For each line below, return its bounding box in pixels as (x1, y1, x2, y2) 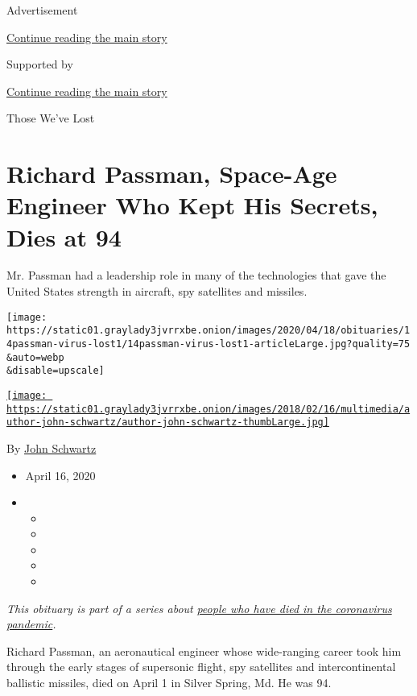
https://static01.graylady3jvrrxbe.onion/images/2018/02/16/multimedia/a (6, 403, 411, 415)
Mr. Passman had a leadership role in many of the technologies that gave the (6, 267, 386, 284)
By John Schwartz (6, 439, 97, 456)
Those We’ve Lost (6, 110, 95, 126)
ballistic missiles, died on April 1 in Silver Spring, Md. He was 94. (6, 674, 332, 691)
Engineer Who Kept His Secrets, (6, 188, 378, 222)
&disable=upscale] (6, 365, 105, 377)
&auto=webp (6, 351, 64, 363)
